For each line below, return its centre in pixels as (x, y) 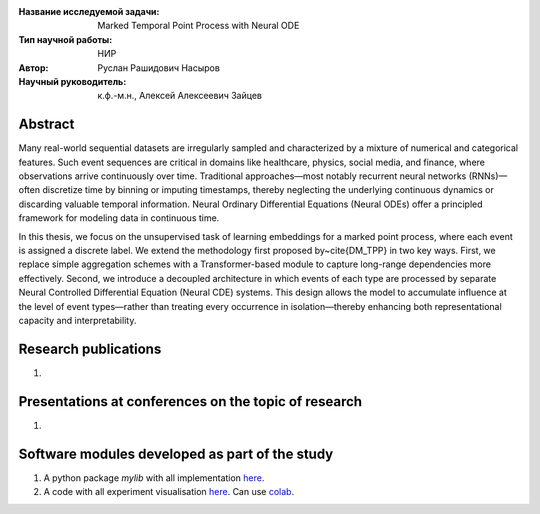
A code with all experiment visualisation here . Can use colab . (169, 492)
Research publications (90, 348)
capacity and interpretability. (77, 320)
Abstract (46, 124)
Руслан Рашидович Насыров (158, 67)
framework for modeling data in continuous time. (119, 218)
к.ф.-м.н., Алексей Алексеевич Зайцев (179, 96)
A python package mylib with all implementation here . (154, 477)
